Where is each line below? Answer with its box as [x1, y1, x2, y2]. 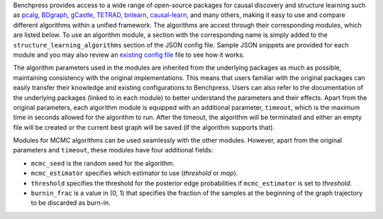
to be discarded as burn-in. [30, 198, 111, 207]
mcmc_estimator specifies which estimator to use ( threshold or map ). [30, 169, 238, 177]
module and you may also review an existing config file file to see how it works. [13, 50, 245, 59]
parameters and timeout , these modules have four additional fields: [13, 146, 213, 155]
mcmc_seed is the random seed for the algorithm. [30, 159, 175, 167]
